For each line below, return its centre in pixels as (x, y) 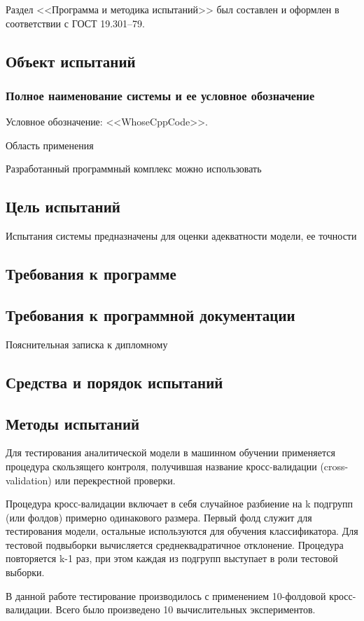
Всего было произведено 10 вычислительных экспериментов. (185, 609)
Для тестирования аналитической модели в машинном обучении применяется (170, 452)
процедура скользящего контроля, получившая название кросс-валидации (161, 466)
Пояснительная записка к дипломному (87, 344)
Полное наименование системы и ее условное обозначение (160, 95)
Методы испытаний (73, 423)
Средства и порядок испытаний (114, 382)
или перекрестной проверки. (115, 480)
